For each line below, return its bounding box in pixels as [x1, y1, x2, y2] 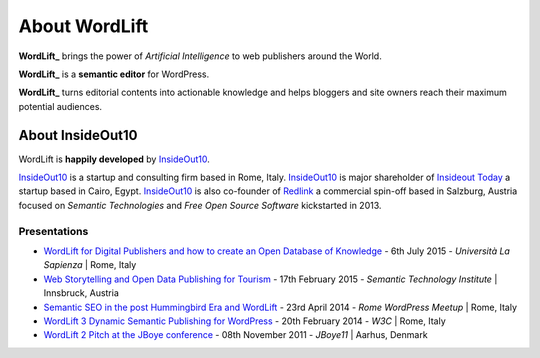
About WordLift [18, 15, 149, 37]
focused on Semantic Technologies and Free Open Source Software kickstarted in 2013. [18, 199, 382, 211]
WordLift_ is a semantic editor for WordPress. [18, 68, 210, 80]
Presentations [18, 224, 89, 238]
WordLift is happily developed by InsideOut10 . [18, 153, 210, 165]
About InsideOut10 [18, 126, 138, 144]
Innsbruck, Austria [43, 287, 120, 299]
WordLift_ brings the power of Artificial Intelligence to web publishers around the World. [18, 50, 382, 62]
